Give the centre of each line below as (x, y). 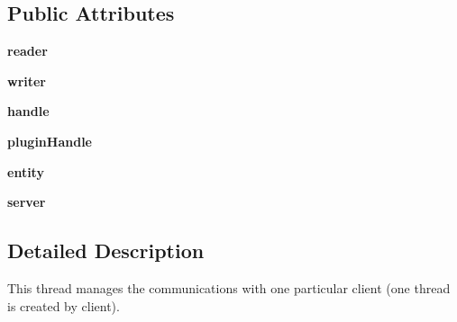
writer (27, 80)
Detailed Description (106, 250)
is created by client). (64, 305)
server (27, 202)
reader (27, 51)
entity (26, 171)
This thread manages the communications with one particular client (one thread (229, 287)
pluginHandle (50, 141)
